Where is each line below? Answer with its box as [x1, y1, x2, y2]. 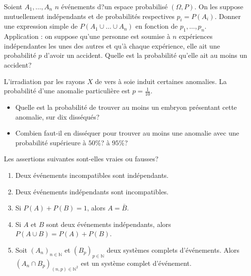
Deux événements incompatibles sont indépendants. [15, 170, 169, 180]
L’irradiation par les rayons [4, 76, 85, 86]
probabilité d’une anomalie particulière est [4, 86, 130, 96]
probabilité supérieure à [15, 137, 87, 147]
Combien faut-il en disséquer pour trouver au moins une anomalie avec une [15, 128, 239, 138]
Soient [4, 1, 22, 11]
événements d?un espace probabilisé [61, 1, 168, 11]
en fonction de [135, 21, 178, 31]
